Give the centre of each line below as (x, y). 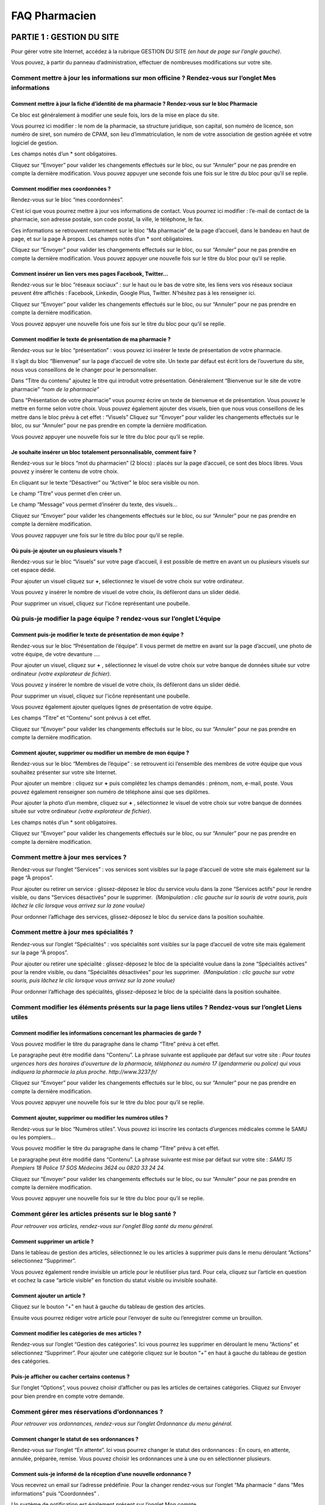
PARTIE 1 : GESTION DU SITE (65, 37)
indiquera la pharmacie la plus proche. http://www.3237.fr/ (84, 1072)
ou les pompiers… (33, 1137)
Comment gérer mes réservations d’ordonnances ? (87, 1412)
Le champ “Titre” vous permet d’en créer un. (66, 494)
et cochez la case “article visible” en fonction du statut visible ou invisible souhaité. (114, 1280)
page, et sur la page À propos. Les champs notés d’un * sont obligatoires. (102, 238)
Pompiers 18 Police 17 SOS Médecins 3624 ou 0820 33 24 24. (88, 1168)
